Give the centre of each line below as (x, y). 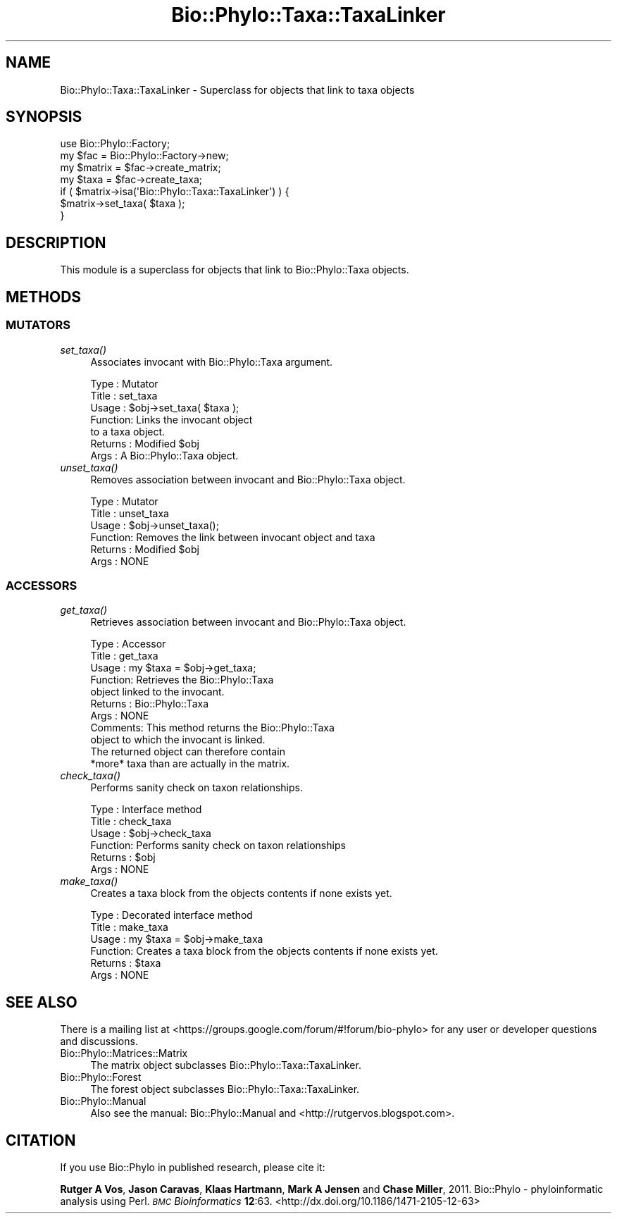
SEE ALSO (42, 1002)
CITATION (41, 1140)
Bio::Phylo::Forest (101, 1077)
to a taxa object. (128, 431)
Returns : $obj (123, 858)
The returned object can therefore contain (188, 752)
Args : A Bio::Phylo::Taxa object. (164, 455)
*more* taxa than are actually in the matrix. (190, 764)
